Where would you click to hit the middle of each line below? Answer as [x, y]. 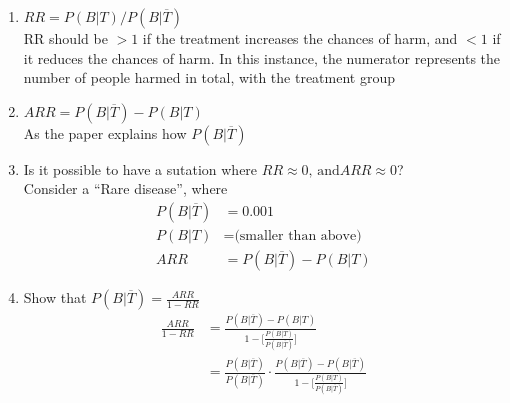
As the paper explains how [105, 132]
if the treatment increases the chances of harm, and [300, 38]
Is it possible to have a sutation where [140, 168]
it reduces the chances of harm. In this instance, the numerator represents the [262, 57]
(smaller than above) [298, 236]
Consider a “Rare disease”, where [125, 188]
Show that [55, 297]
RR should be [65, 38]
